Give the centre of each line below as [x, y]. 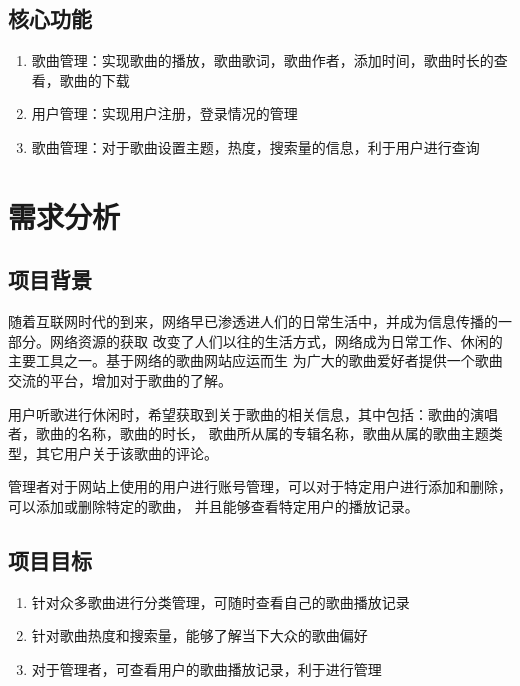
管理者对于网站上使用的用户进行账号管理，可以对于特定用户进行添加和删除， [260, 486]
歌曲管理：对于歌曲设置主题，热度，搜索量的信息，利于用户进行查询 [255, 146]
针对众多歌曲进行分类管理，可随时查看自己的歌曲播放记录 [220, 601]
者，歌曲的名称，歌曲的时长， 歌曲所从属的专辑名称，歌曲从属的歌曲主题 [248, 433]
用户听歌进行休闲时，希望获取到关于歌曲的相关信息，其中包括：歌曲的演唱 [253, 413]
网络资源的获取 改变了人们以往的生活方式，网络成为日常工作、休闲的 [276, 340]
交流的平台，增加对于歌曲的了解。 [120, 379]
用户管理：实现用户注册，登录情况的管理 [164, 113]
